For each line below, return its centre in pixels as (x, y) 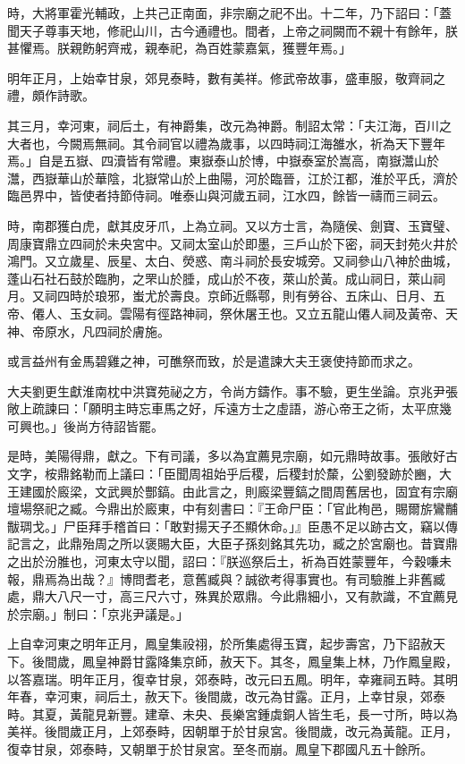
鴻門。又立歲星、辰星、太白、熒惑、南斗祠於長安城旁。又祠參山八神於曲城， (232, 261)
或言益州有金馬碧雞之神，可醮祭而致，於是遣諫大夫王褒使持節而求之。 (214, 361)
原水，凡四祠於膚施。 (107, 331)
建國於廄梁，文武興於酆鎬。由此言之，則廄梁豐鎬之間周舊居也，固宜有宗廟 (238, 491)
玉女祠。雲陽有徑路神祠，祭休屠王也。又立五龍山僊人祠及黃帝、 (257, 313)
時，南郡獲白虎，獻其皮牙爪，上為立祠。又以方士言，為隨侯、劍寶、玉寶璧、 (232, 225)
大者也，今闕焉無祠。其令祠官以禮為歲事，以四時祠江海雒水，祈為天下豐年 (226, 143)
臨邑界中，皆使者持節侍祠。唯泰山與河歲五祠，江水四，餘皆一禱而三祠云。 (226, 195)
